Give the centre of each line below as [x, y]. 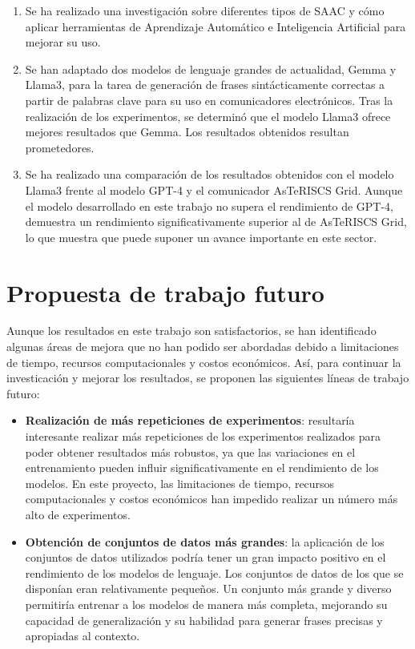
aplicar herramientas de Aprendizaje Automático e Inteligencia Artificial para [216, 26]
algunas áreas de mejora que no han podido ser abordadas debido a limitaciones [203, 347]
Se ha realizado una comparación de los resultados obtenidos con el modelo [210, 174]
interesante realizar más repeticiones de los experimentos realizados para [203, 436]
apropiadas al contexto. [83, 636]
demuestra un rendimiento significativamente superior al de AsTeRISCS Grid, [216, 222]
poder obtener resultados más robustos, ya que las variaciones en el [190, 451]
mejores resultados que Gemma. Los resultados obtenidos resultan [187, 132]
